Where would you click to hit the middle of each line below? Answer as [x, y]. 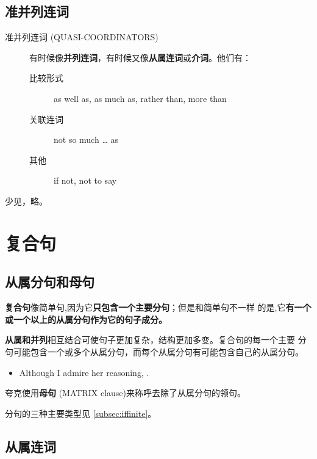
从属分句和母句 [50, 282]
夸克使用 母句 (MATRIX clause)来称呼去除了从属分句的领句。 [125, 393]
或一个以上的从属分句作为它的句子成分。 [86, 319]
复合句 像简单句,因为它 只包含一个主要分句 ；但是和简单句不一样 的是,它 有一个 [158, 307]
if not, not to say [85, 180]
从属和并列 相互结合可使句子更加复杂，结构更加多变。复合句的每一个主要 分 [156, 340]
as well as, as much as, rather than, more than [140, 98]
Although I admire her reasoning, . [84, 372]
